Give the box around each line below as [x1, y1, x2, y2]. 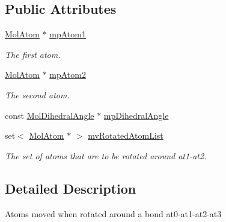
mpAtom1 [49, 28, 86, 40]
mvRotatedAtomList [88, 129, 163, 142]
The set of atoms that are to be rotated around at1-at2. [5, 149, 207, 162]
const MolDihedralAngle [5, 109, 94, 121]
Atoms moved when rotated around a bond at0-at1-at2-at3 [5, 207, 222, 220]
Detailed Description [5, 179, 136, 197]
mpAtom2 [49, 68, 86, 81]
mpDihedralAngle [103, 109, 169, 121]
